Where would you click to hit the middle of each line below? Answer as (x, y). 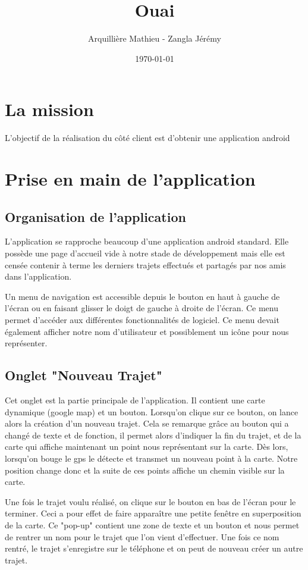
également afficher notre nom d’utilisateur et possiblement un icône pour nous (147, 331)
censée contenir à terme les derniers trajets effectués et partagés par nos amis (145, 264)
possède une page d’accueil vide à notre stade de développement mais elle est (145, 253)
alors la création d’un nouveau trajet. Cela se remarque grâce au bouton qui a (147, 423)
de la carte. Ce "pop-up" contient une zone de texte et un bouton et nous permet (152, 524)
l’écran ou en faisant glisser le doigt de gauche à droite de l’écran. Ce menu (142, 308)
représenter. (26, 343)
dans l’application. (38, 276)
